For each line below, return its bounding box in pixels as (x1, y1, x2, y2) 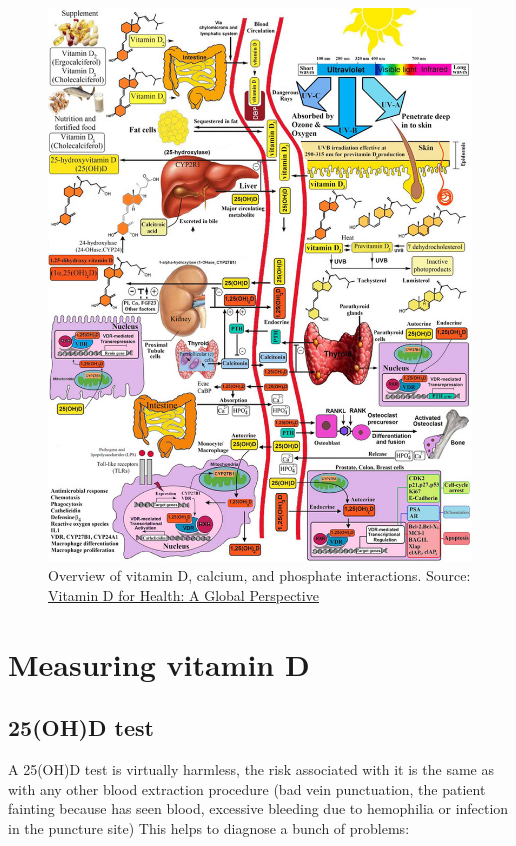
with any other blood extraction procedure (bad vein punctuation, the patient (8, 778, 486, 799)
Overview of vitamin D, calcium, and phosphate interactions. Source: (48, 565, 471, 586)
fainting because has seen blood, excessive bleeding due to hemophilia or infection (8, 798, 509, 819)
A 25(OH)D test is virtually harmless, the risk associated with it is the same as (8, 759, 494, 780)
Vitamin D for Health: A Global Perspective (48, 584, 319, 605)
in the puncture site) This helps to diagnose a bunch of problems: (8, 817, 410, 838)
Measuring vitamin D (8, 643, 310, 684)
